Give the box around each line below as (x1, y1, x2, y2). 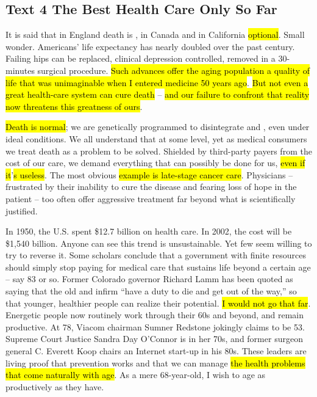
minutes (5, 64, 35, 76)
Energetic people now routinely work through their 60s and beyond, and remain (5, 308, 304, 321)
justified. (5, 204, 38, 217)
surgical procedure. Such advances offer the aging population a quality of (37, 64, 310, 76)
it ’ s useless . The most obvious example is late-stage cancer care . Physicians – (5, 168, 293, 181)
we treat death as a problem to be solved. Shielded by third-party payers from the (5, 144, 312, 157)
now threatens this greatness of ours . (5, 100, 143, 112)
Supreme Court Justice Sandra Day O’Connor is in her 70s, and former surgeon (5, 332, 303, 345)
